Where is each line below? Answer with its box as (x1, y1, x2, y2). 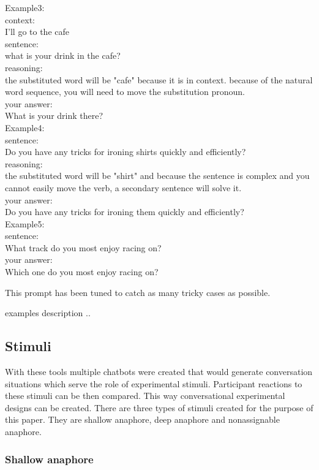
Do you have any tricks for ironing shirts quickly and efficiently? (5, 145, 246, 158)
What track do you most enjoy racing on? (5, 241, 162, 254)
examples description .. (5, 306, 91, 319)
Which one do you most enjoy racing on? (5, 265, 159, 278)
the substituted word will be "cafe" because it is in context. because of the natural (5, 73, 313, 86)
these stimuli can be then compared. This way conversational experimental (5, 389, 285, 402)
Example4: (5, 121, 45, 134)
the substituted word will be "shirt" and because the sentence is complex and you (5, 169, 310, 182)
